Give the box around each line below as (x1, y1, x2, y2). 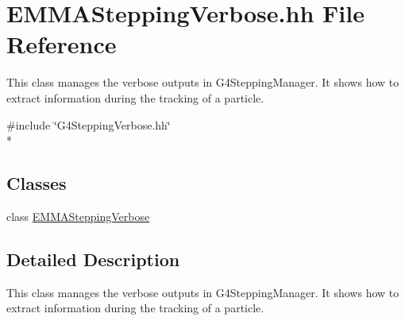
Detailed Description (6, 246, 180, 271)
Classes (6, 171, 67, 195)
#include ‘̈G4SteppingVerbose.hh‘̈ (6, 116, 171, 133)
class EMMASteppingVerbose (6, 207, 150, 224)
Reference (6, 28, 117, 60)
